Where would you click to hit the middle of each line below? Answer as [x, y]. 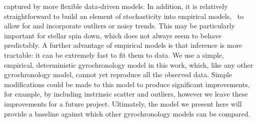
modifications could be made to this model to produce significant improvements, [127, 84]
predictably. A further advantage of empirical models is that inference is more [123, 45]
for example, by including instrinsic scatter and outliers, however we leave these [126, 94]
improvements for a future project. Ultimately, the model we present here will [123, 103]
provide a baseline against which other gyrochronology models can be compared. [127, 113]
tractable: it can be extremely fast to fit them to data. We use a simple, [114, 55]
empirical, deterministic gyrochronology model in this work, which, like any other [129, 64]
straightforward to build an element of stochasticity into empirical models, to [124, 16]
